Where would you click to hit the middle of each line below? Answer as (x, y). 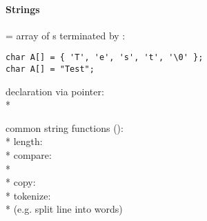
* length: (24, 141)
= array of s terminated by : (66, 35)
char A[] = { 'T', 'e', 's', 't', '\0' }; (105, 58)
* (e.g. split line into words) (64, 209)
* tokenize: (28, 195)
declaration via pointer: (55, 91)
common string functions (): (65, 127)
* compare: (29, 155)
